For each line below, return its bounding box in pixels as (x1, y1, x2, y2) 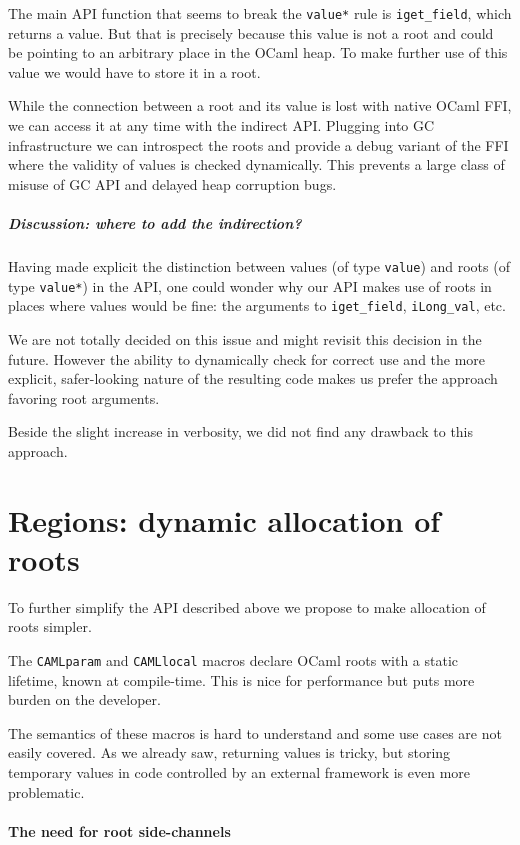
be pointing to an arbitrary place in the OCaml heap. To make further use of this (8, 42, 508, 63)
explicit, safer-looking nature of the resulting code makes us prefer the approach (8, 368, 498, 389)
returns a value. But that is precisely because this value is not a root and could (8, 22, 494, 43)
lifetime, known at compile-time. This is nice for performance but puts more (8, 669, 475, 690)
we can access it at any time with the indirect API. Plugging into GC (8, 115, 435, 136)
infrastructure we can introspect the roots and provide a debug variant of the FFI (8, 134, 509, 155)
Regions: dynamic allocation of (8, 499, 441, 540)
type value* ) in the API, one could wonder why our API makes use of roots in (8, 275, 492, 296)
